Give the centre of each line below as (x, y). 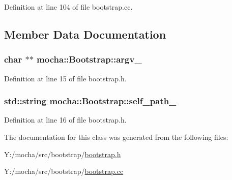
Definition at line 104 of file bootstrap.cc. (68, 7)
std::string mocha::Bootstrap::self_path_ (90, 101)
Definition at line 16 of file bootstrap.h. (65, 120)
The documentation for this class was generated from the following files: (116, 137)
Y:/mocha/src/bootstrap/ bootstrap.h (63, 154)
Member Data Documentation (85, 34)
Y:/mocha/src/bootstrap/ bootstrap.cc (64, 171)
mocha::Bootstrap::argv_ (89, 59)
